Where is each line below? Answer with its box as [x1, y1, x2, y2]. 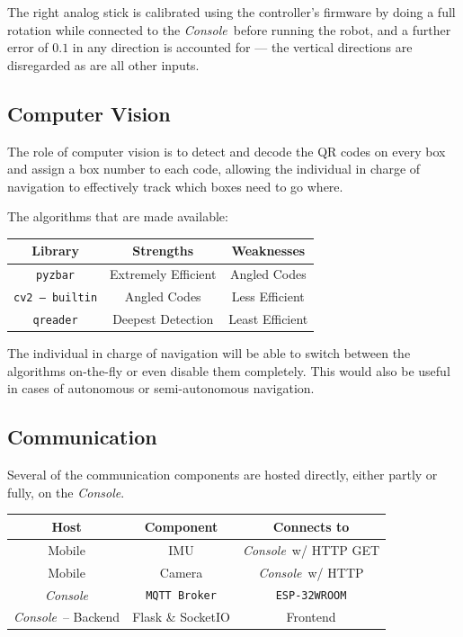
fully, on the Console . [7, 482, 125, 501]
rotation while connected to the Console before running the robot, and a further [7, 20, 451, 39]
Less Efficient [231, 287, 305, 306]
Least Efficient [228, 310, 308, 328]
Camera [159, 562, 203, 581]
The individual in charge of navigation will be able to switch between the [7, 344, 411, 363]
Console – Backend [13, 607, 120, 626]
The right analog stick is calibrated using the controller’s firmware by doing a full [7, 3, 456, 21]
